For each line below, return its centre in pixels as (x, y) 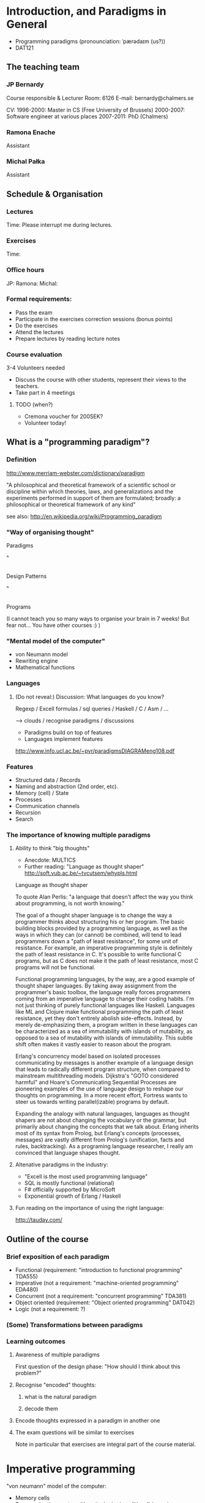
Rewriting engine (36, 661)
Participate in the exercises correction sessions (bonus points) (94, 319)
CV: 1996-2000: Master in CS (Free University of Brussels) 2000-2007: (96, 110)
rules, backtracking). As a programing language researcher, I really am (104, 1146)
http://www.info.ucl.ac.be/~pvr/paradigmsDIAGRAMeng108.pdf (95, 751)
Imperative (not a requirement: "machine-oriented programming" (97, 1283)
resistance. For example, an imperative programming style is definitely (104, 948)
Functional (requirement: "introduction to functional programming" (99, 1269)
